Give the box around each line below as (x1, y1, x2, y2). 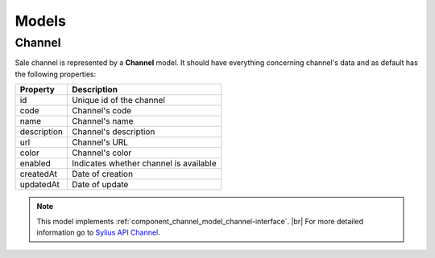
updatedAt (19, 179, 60, 190)
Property (19, 84, 56, 96)
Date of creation (71, 169, 133, 180)
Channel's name (71, 116, 134, 127)
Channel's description (71, 126, 155, 137)
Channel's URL (71, 137, 129, 148)
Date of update (71, 179, 129, 190)
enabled (19, 158, 52, 169)
